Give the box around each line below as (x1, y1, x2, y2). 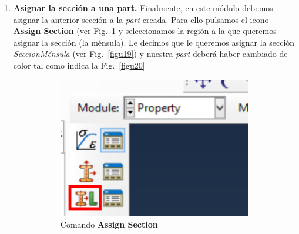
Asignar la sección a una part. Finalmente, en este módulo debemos (13, 2, 273, 13)
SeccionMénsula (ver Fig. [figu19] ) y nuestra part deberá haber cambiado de (13, 48, 288, 60)
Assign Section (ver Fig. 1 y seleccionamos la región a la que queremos (13, 25, 277, 37)
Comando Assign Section (60, 218, 158, 230)
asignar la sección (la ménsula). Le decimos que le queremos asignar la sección (13, 36, 295, 48)
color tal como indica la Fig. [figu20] (13, 59, 145, 71)
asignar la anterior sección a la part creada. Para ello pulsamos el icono (13, 13, 269, 25)
